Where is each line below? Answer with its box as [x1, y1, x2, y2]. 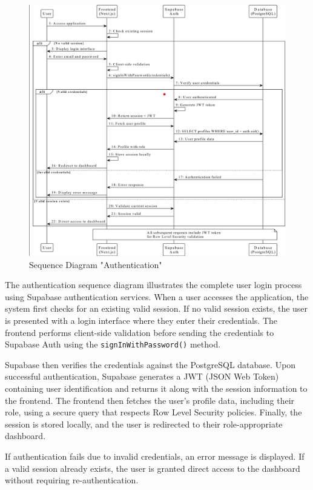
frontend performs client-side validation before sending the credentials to [5, 326, 274, 338]
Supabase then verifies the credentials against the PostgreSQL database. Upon [5, 358, 296, 371]
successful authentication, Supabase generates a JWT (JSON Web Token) [5, 370, 279, 383]
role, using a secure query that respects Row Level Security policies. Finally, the [5, 406, 302, 418]
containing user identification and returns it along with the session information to [5, 382, 308, 395]
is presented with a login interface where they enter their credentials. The [5, 314, 277, 327]
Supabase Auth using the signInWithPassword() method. [5, 338, 221, 351]
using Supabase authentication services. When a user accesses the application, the [5, 290, 309, 303]
